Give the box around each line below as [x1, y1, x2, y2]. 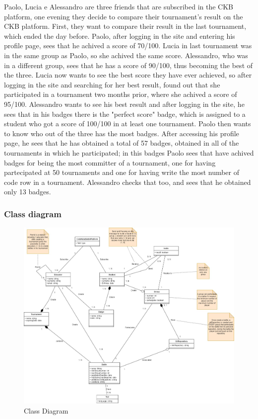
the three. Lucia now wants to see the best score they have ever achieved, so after [4, 70, 252, 80]
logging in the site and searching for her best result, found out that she [4, 79, 220, 89]
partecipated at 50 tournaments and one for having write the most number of [4, 167, 240, 177]
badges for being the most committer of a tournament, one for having [4, 157, 216, 168]
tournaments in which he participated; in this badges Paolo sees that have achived [4, 147, 254, 158]
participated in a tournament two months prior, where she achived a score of [4, 89, 237, 99]
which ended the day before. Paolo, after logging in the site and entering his [4, 30, 235, 41]
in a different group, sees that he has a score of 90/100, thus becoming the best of [4, 60, 253, 70]
